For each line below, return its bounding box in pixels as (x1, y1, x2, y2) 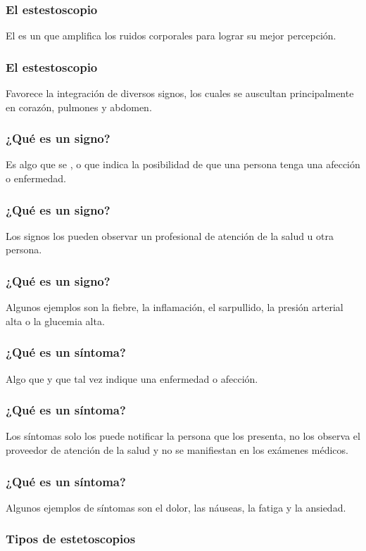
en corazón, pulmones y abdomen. (6, 99, 152, 114)
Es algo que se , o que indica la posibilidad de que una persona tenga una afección (6, 157, 360, 172)
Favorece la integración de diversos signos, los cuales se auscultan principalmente (6, 86, 354, 101)
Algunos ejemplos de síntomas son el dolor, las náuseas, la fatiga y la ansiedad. (6, 500, 346, 514)
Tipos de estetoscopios (6, 530, 136, 547)
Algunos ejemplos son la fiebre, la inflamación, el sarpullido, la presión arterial (6, 300, 343, 315)
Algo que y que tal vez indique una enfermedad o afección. (6, 371, 258, 386)
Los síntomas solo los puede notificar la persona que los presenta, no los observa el (6, 429, 360, 443)
